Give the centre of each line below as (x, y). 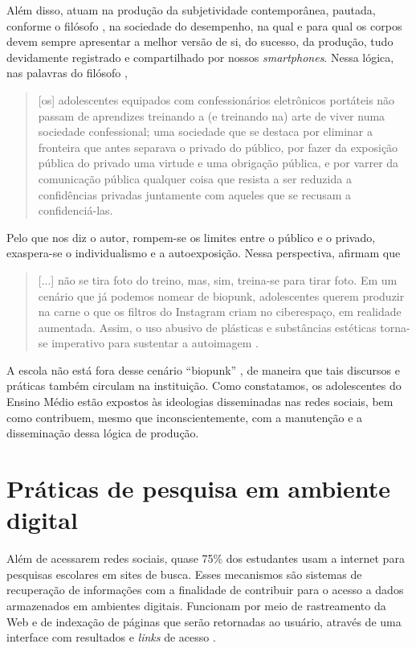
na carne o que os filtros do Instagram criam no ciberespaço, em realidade (220, 312)
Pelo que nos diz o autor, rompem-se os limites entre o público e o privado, (191, 237)
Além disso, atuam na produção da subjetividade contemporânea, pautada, (191, 10)
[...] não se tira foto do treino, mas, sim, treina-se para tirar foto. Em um (218, 279)
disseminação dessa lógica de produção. (103, 433)
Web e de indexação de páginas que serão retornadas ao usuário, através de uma (204, 621)
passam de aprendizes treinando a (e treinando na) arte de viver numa (212, 115)
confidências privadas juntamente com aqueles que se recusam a (195, 194)
